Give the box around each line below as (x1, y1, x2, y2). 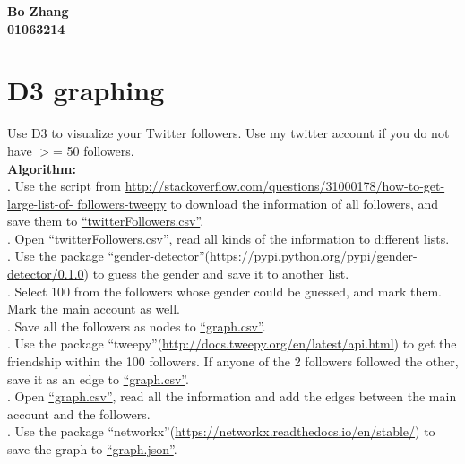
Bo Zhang (7, 2, 69, 20)
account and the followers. (7, 404, 151, 423)
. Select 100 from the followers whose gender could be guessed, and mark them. (7, 281, 442, 300)
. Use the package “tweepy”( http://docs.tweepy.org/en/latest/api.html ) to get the (7, 334, 457, 353)
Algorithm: (7, 159, 76, 177)
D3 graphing (7, 72, 165, 108)
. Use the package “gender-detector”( (7, 246, 211, 265)
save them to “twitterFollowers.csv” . (7, 211, 204, 230)
